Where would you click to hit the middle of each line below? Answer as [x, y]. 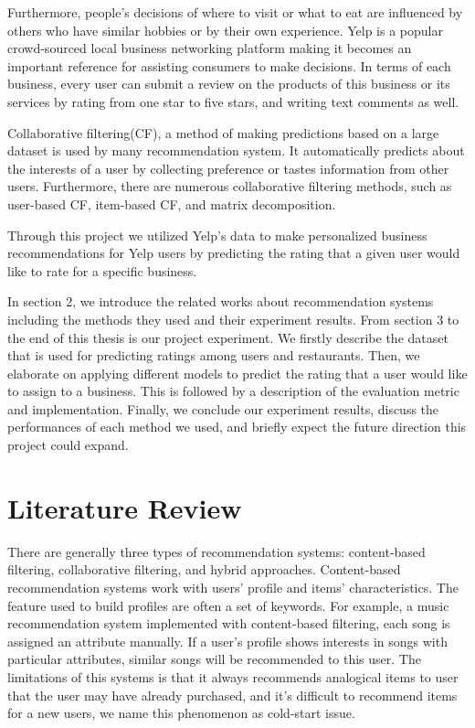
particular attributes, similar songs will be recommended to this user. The [214, 659]
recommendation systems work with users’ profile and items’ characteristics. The [233, 587]
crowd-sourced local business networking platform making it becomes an [210, 48]
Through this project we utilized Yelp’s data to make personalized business [217, 235]
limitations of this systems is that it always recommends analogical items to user [233, 676]
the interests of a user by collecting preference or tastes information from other [228, 168]
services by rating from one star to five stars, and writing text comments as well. [233, 101]
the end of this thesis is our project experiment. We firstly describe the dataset [228, 337]
